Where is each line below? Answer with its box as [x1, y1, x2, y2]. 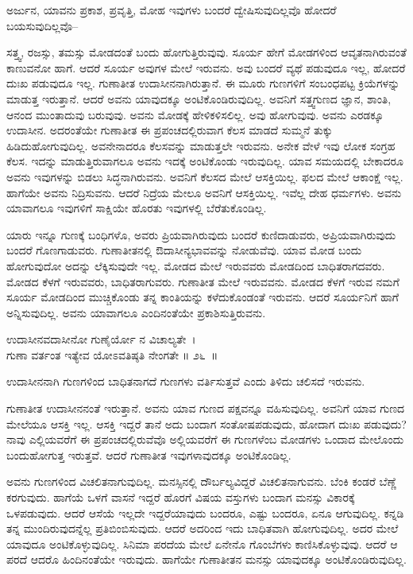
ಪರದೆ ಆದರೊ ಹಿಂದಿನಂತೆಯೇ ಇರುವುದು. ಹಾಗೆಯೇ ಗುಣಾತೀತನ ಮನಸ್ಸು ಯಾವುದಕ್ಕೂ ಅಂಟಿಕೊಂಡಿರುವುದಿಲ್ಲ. [6, 551, 407, 568]
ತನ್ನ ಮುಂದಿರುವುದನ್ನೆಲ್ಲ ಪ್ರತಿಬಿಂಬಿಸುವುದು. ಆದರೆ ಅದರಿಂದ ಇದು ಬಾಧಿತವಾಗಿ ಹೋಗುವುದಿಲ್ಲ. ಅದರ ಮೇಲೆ [6, 520, 399, 537]
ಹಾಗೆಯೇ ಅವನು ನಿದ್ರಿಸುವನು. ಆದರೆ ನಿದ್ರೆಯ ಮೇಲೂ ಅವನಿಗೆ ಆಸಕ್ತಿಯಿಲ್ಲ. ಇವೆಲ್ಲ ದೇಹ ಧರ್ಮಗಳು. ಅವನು [6, 184, 402, 200]
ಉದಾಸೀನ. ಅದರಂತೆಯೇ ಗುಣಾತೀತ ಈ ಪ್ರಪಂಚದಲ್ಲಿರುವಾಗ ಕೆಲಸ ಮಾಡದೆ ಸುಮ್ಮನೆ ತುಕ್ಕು [6, 122, 333, 138]
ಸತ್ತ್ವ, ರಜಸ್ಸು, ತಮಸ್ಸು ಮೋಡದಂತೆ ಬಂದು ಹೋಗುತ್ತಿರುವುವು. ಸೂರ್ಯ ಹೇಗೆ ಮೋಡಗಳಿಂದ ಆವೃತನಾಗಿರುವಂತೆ [6, 44, 407, 60]
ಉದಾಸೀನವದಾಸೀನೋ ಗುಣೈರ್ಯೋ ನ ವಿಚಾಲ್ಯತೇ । [6, 331, 196, 347]
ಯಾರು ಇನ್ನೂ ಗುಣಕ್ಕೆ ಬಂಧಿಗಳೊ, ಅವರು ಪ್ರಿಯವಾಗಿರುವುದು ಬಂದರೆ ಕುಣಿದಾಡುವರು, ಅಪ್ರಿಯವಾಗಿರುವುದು [6, 226, 396, 242]
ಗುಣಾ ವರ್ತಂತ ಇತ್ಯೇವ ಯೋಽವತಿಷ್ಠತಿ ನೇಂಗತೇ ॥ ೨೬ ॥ [6, 346, 218, 363]
